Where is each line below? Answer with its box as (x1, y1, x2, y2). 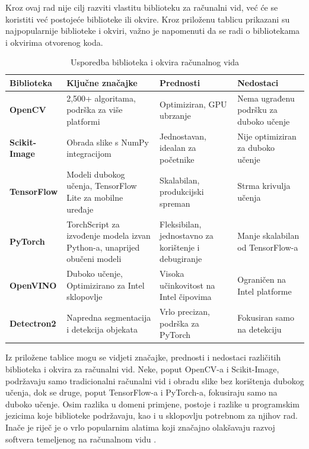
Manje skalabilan (237, 229, 300, 242)
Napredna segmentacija (66, 311, 151, 323)
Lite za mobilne (66, 191, 123, 204)
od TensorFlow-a (237, 241, 298, 253)
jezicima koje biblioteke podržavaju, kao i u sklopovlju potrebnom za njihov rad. (5, 409, 298, 422)
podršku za (237, 103, 278, 116)
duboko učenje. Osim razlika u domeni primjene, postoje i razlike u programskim (5, 397, 300, 410)
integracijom (66, 147, 112, 160)
